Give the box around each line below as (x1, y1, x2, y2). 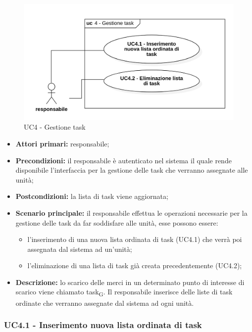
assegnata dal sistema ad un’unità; (27, 243, 132, 254)
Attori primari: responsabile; (15, 138, 109, 148)
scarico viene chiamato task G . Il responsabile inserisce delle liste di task (15, 286, 233, 298)
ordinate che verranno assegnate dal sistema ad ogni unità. (15, 297, 194, 308)
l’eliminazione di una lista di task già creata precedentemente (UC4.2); (27, 260, 242, 271)
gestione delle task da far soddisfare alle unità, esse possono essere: (15, 217, 218, 228)
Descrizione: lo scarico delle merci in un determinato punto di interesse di (15, 277, 245, 287)
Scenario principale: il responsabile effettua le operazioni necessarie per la (15, 207, 248, 218)
